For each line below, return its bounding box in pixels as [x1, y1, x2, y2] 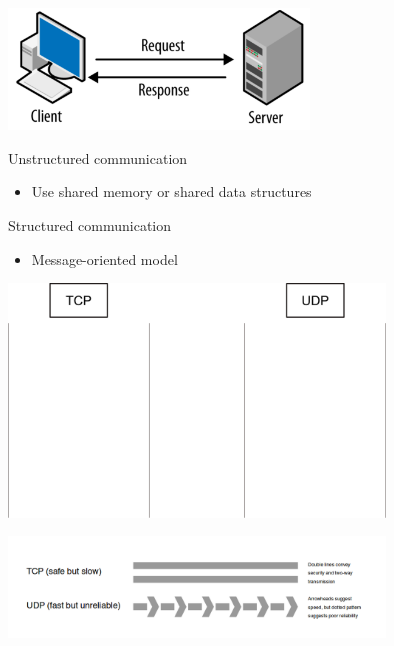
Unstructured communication [8, 147, 188, 168]
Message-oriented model [31, 248, 178, 269]
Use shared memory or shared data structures [31, 181, 312, 202]
